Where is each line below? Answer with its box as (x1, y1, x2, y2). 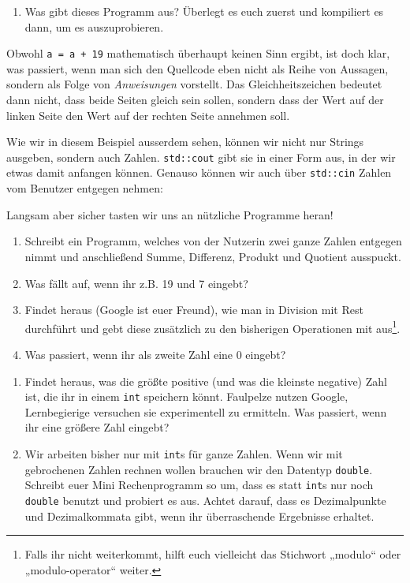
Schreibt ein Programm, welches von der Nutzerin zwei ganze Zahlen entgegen (24, 233, 402, 249)
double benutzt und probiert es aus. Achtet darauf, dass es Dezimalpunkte (24, 491, 386, 508)
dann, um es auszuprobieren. (24, 18, 164, 35)
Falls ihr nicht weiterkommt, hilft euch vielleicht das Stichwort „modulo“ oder (24, 546, 401, 562)
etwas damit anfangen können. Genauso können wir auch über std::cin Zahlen (6, 164, 392, 181)
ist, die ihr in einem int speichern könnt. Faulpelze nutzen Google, (24, 388, 348, 405)
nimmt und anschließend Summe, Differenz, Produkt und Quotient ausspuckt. (24, 248, 401, 264)
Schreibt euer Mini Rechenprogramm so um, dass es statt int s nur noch (24, 476, 374, 493)
